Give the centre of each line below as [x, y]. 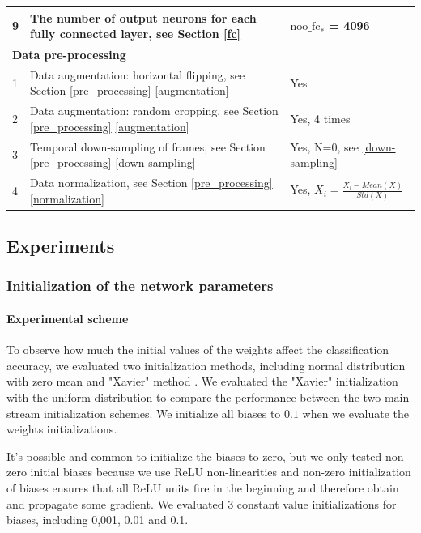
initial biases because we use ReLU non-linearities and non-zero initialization [221, 472]
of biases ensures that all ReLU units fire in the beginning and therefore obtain [203, 487]
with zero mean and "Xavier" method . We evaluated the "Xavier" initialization [202, 381]
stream [23, 413]
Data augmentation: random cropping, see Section [154, 111]
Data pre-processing [69, 54]
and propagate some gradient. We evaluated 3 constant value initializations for [202, 503]
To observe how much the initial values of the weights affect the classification [198, 350]
